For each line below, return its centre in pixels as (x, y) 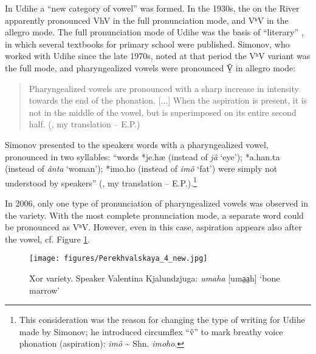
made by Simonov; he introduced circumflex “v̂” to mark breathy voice (151, 331)
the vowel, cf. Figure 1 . (48, 239)
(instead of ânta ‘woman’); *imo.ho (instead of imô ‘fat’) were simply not (141, 168)
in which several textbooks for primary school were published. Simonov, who (147, 44)
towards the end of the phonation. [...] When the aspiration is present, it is (168, 100)
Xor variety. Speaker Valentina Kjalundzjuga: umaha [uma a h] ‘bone (155, 278)
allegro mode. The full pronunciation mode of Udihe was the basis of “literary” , (154, 32)
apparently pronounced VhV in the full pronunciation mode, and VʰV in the (147, 20)
